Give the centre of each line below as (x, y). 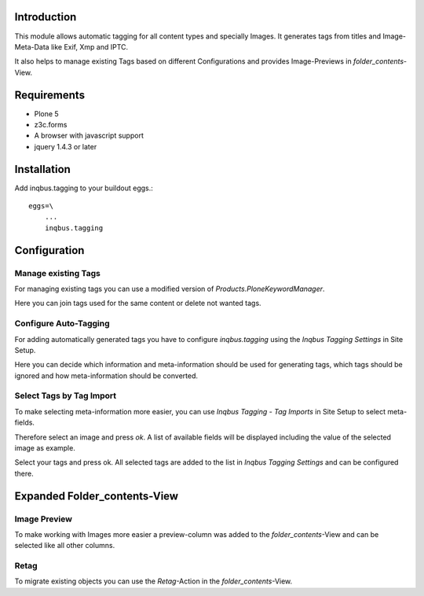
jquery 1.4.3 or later (66, 146)
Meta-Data (32, 46)
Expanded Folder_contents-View (97, 496)
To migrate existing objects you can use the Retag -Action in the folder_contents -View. (154, 581)
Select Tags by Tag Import (66, 395)
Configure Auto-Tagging (62, 324)
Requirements (50, 95)
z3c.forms (51, 124)
